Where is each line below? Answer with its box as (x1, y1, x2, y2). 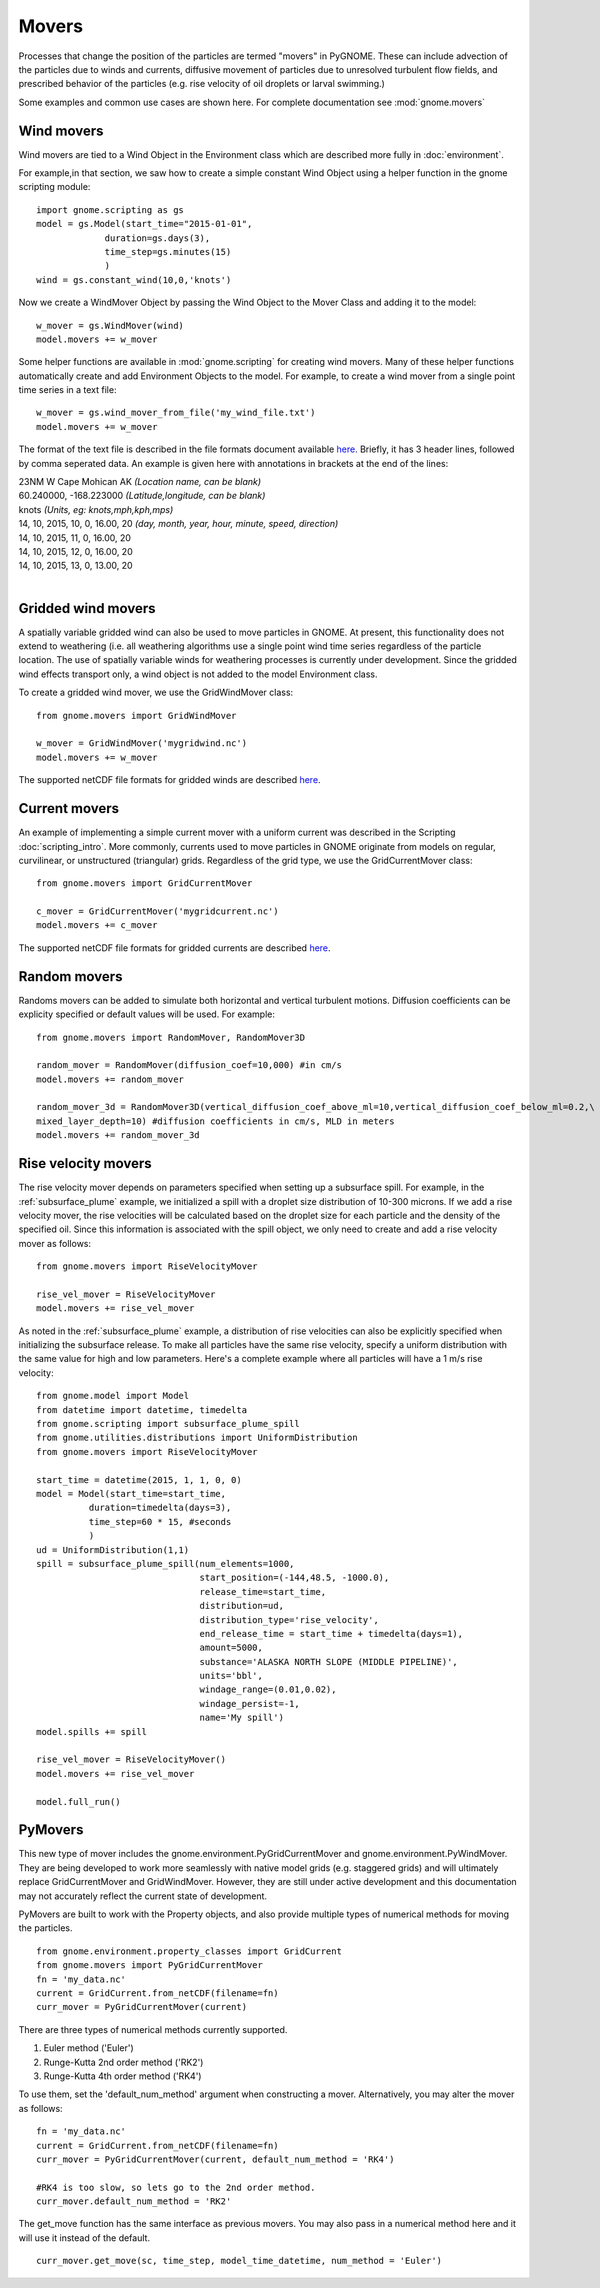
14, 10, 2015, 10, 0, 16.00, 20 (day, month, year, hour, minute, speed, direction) (18, 518, 339, 530)
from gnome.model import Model (36, 1390, 190, 1402)
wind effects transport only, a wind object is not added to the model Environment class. (18, 668, 379, 680)
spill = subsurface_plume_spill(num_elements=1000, (36, 1558, 295, 1569)
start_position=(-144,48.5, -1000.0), (199, 1572, 390, 1584)
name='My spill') (199, 1712, 285, 1724)
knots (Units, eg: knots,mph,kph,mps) (18, 503, 174, 515)
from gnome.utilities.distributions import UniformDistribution (36, 1432, 359, 1444)
